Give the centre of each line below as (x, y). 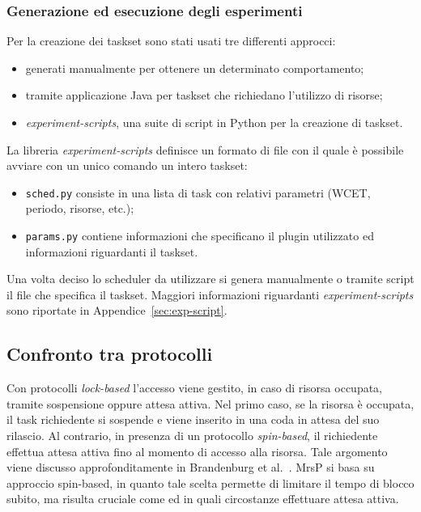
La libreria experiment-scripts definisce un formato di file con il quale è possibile (205, 149)
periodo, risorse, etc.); (80, 208)
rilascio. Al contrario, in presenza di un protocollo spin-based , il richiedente (192, 436)
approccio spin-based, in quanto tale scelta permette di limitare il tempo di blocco (210, 482)
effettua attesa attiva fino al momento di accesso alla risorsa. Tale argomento (197, 451)
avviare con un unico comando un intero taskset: (127, 165)
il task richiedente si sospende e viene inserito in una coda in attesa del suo (193, 419)
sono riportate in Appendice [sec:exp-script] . (117, 310)
